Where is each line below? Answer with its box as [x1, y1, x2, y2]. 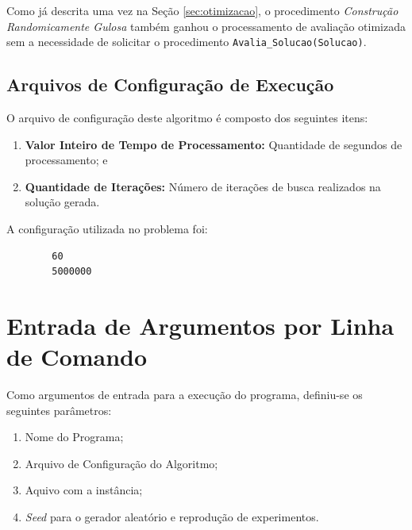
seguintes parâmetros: [6, 401, 112, 418]
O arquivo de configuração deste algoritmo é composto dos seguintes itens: [6, 109, 368, 126]
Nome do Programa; [25, 428, 124, 445]
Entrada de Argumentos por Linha [6, 309, 395, 341]
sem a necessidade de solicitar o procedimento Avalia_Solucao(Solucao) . [6, 33, 367, 50]
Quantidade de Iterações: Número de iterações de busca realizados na [25, 178, 381, 194]
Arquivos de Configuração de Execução [6, 72, 334, 97]
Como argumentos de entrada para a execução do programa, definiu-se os [6, 386, 363, 403]
